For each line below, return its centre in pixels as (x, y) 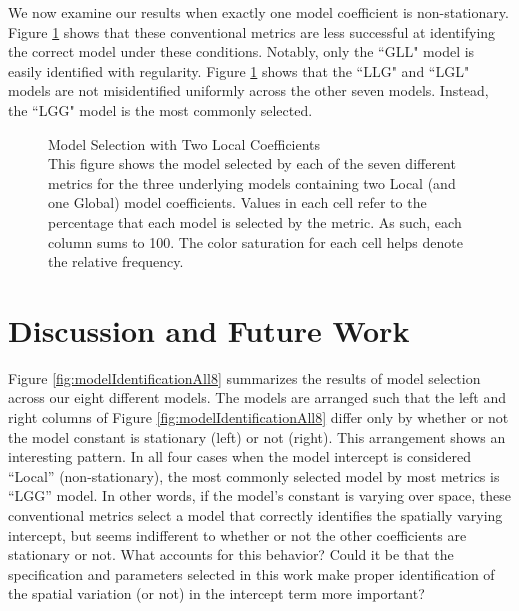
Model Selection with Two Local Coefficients (184, 143)
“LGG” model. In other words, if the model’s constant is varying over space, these (260, 495)
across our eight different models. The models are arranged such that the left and (257, 397)
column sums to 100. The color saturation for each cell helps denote (255, 241)
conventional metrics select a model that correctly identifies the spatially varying (255, 515)
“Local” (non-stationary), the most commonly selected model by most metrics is (254, 475)
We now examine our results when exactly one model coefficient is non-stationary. (258, 12)
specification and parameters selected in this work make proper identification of (251, 573)
